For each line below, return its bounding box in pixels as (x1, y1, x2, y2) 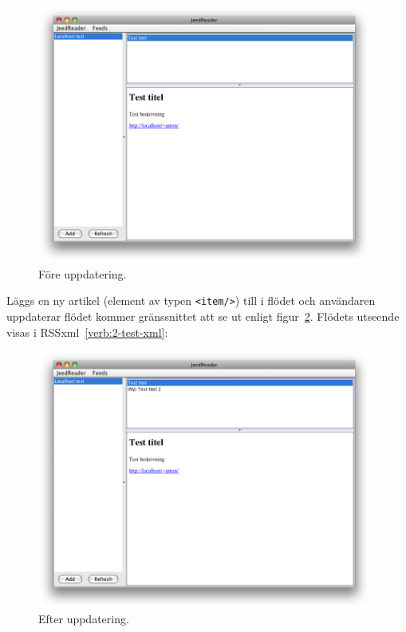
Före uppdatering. (38, 265, 127, 282)
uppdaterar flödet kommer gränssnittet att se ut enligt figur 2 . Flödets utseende (6, 308, 400, 325)
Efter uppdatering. (38, 610, 129, 627)
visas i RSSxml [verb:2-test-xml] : (6, 323, 168, 340)
